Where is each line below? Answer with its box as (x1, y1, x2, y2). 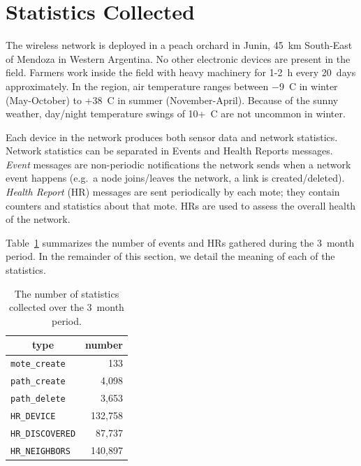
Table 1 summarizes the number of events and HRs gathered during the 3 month (6, 235, 355, 249)
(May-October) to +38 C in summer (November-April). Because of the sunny (6, 92, 339, 107)
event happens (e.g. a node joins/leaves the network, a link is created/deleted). (6, 170, 345, 185)
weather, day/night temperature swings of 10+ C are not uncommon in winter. (6, 106, 346, 121)
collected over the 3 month (9, 300, 124, 314)
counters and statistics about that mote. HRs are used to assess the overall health (6, 198, 356, 212)
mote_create (10, 359, 66, 370)
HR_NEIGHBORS (10, 446, 71, 456)
